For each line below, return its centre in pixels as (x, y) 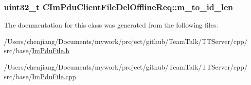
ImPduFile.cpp (54, 76)
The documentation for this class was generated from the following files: (111, 25)
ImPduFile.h (51, 50)
